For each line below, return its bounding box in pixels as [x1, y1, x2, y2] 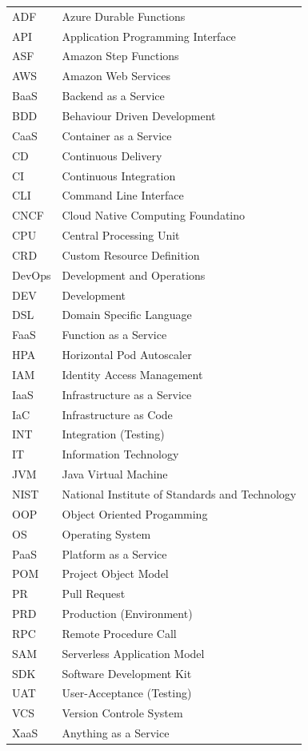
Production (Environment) [62, 605, 193, 622]
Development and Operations [62, 266, 206, 283]
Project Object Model [62, 565, 169, 582]
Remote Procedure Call [62, 624, 177, 641]
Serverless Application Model [62, 644, 205, 661]
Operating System [62, 525, 151, 542]
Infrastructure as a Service [62, 386, 192, 402]
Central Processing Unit [62, 227, 180, 244]
